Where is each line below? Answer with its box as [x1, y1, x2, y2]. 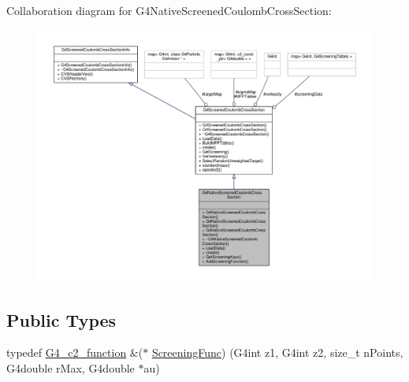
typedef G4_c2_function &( [6, 344, 143, 361]
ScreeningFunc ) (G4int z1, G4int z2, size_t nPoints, [151, 344, 403, 361]
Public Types [6, 307, 117, 332]
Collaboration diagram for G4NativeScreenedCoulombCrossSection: [6, 2, 332, 18]
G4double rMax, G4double [6, 360, 135, 376]
